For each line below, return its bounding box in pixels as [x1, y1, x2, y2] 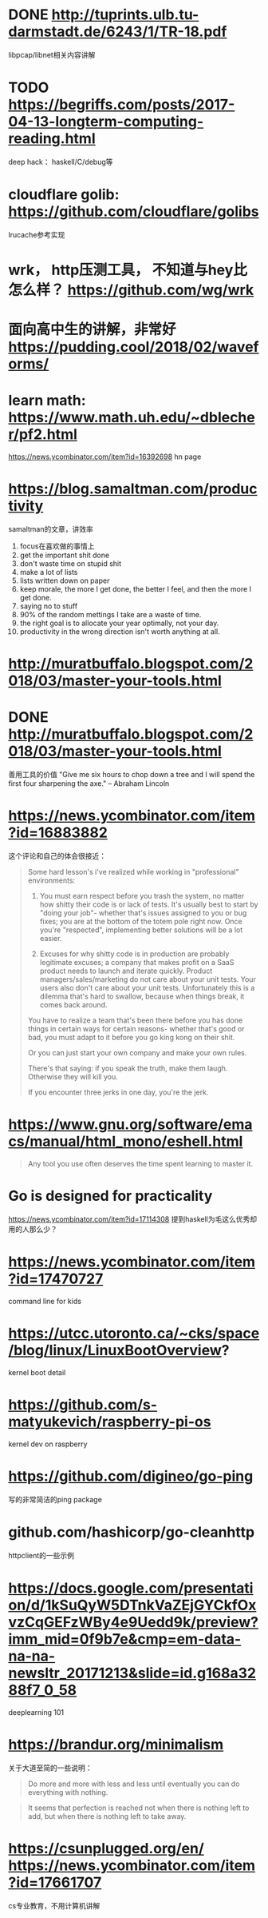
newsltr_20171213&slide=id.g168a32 [8, 1664, 257, 1682]
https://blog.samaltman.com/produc [8, 480, 258, 498]
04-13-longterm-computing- [8, 113, 204, 131]
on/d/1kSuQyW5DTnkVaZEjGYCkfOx [8, 1596, 257, 1614]
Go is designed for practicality [8, 1187, 213, 1205]
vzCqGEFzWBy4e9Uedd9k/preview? [8, 1613, 259, 1631]
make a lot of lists [19, 568, 78, 577]
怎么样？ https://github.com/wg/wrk [8, 281, 254, 299]
